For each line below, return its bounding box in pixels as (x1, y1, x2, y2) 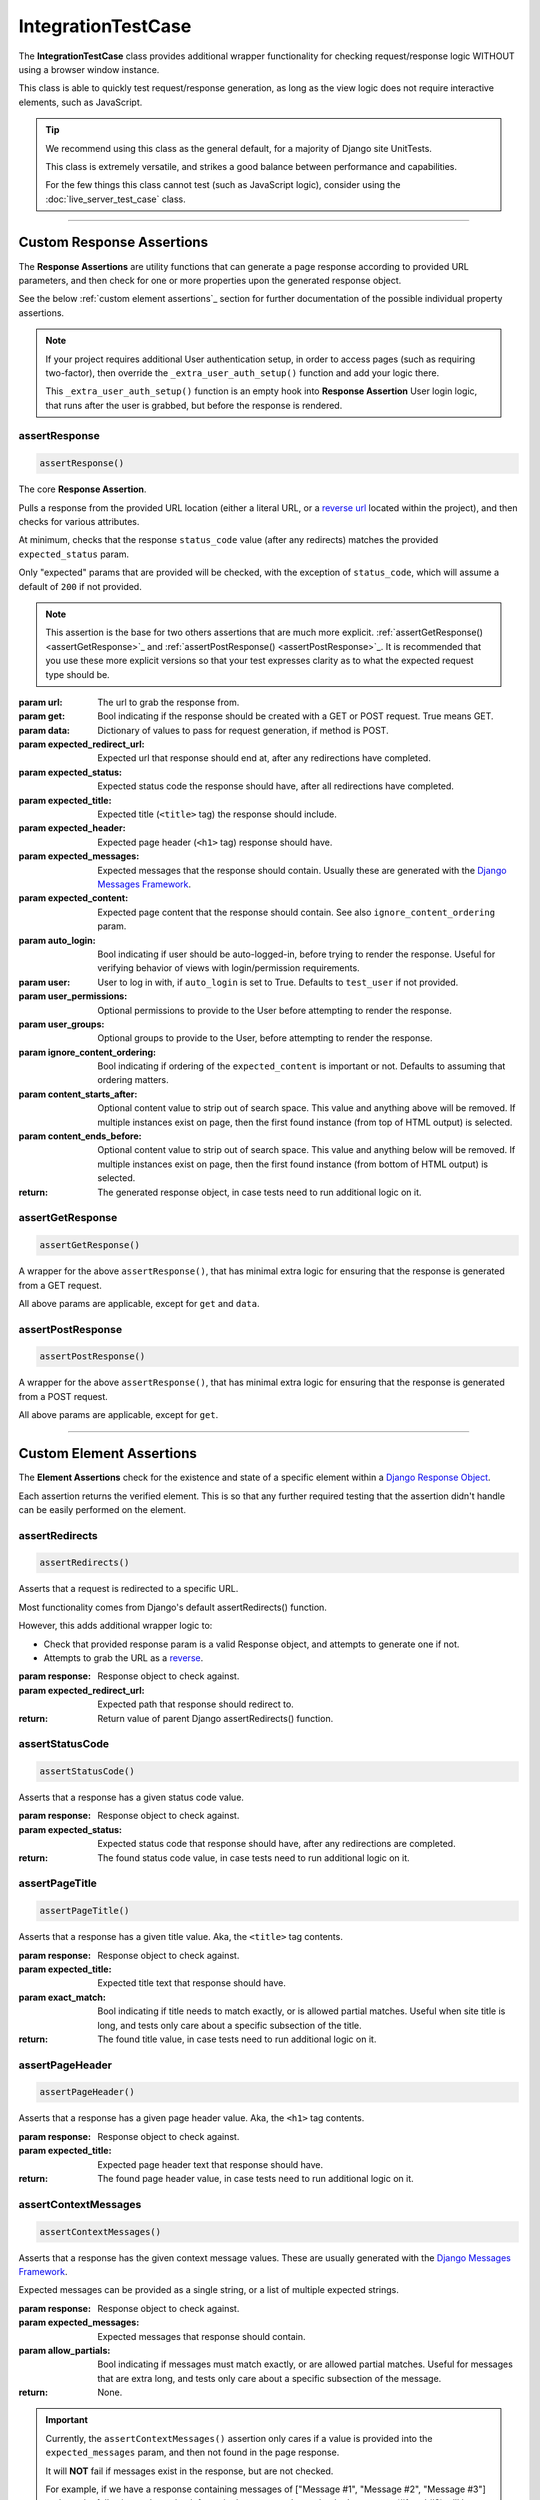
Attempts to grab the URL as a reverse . (43, 1652, 204, 1664)
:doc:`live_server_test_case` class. (45, 193, 186, 205)
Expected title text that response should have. (97, 1977, 287, 1989)
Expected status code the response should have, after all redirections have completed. (97, 780, 455, 792)
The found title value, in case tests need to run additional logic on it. (97, 2033, 377, 2045)
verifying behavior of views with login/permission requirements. (97, 962, 360, 974)
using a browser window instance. (18, 63, 160, 75)
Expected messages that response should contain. (97, 2330, 306, 2342)
